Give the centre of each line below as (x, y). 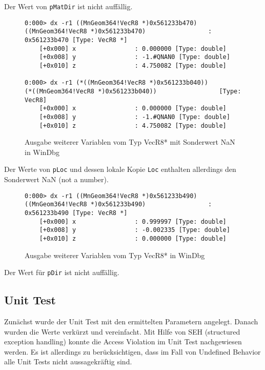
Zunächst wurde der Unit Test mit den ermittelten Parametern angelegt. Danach (131, 322)
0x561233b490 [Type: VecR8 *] (76, 213)
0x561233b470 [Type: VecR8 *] (76, 40)
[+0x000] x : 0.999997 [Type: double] (133, 221)
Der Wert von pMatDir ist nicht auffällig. (68, 6)
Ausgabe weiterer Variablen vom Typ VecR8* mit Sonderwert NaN (130, 142)
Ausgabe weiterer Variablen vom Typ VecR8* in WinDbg (115, 255)
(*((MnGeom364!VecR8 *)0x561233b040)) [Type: (133, 91)
